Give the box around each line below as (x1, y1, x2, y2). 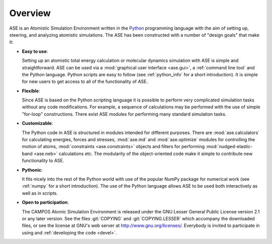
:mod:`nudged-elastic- (206, 144, 253, 150)
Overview (9, 8, 51, 19)
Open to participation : (22, 199, 69, 205)
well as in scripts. (22, 190, 58, 196)
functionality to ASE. (22, 158, 64, 164)
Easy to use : (22, 48, 48, 54)
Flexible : (22, 88, 40, 94)
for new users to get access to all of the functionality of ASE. (22, 78, 148, 85)
